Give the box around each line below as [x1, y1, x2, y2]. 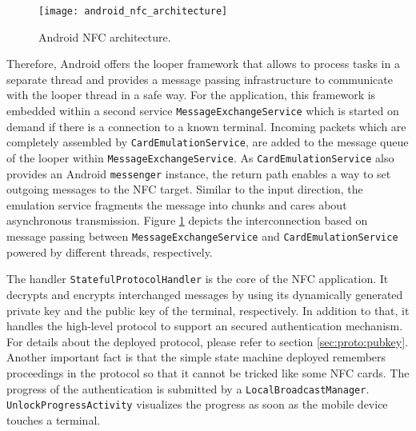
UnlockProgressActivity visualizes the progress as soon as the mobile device [6, 396, 388, 413]
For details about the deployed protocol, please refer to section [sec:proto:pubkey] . [6, 333, 409, 349]
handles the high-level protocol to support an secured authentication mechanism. [6, 317, 403, 334]
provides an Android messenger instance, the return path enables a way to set [6, 165, 391, 182]
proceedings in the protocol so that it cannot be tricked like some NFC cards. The [6, 364, 410, 381]
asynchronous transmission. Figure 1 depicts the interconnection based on [6, 212, 368, 229]
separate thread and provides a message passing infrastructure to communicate [6, 70, 393, 87]
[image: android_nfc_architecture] [38, 6, 228, 17]
